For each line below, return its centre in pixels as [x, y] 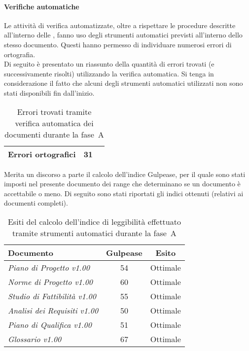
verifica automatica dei [54, 123]
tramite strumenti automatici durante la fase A [94, 233]
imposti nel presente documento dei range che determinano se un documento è [122, 184]
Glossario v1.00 [35, 339]
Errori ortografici [42, 154]
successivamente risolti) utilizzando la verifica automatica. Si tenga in [109, 73]
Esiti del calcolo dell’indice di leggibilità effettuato [94, 221]
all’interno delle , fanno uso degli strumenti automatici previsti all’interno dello [123, 35]
